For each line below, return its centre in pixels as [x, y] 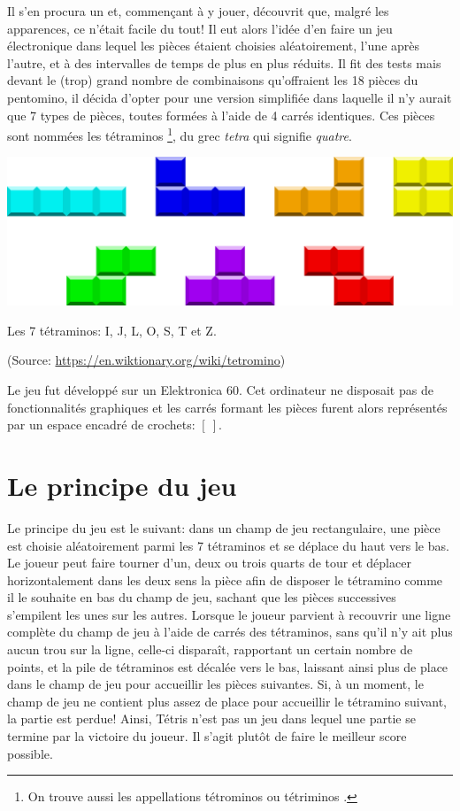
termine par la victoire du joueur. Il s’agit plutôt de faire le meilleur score [207, 736]
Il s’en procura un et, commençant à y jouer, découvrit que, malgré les [198, 11]
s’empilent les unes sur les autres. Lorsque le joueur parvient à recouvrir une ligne [229, 614]
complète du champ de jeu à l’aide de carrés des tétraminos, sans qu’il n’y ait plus [230, 632]
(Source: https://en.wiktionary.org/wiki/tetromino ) [146, 360]
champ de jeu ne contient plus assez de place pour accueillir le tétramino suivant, [227, 701]
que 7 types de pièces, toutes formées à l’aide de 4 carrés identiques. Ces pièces [221, 115]
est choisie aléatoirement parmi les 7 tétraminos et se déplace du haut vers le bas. [228, 545]
